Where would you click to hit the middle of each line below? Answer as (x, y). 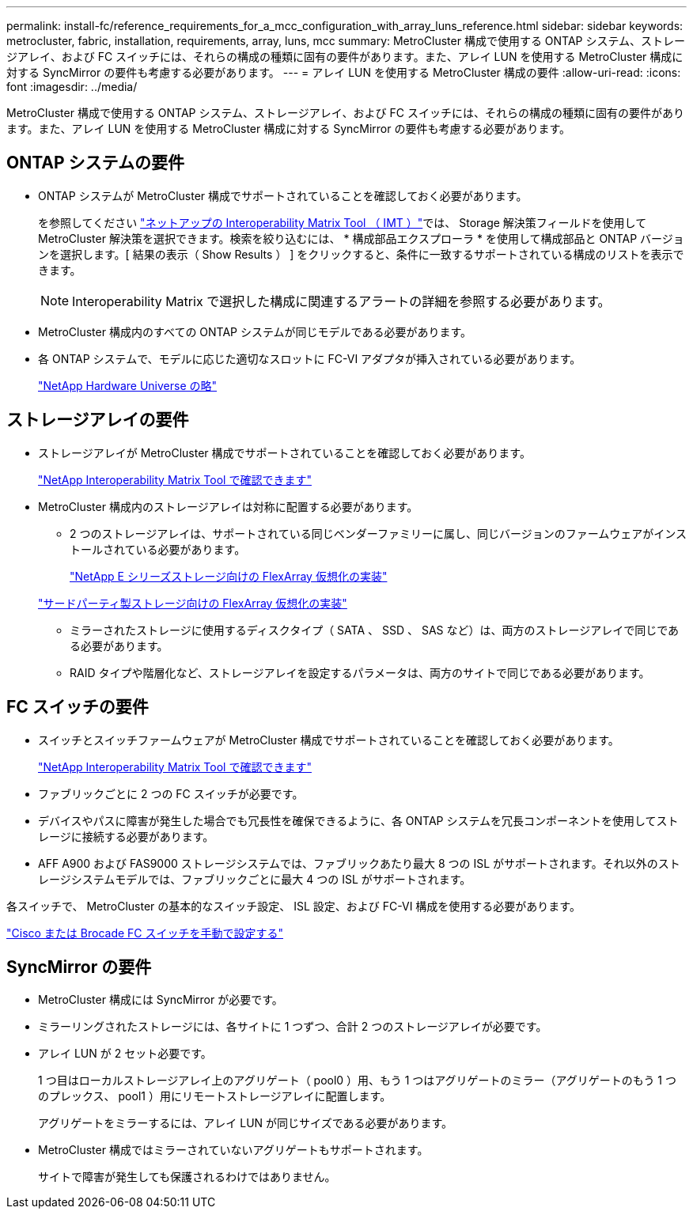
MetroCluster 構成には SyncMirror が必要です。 (161, 1000)
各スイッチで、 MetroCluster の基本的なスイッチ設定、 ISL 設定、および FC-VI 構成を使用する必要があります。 (293, 906)
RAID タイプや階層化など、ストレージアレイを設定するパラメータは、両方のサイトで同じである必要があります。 (360, 672)
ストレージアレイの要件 (98, 420)
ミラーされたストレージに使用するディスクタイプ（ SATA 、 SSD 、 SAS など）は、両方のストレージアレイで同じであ (375, 630)
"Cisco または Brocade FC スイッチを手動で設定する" (145, 933)
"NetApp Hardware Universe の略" (128, 385)
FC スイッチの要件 (78, 707)
